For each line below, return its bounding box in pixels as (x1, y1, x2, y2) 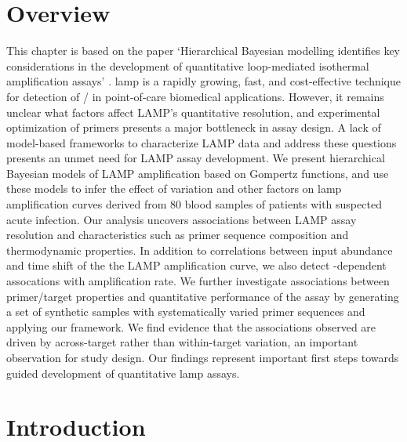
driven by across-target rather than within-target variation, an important (6, 334, 358, 350)
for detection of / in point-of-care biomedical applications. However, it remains (6, 88, 384, 104)
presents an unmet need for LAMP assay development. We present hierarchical (6, 150, 385, 166)
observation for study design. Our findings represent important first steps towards (6, 350, 399, 365)
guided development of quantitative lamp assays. (6, 364, 240, 381)
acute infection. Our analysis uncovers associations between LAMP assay (6, 211, 357, 227)
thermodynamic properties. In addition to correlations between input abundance (6, 241, 393, 258)
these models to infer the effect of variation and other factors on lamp (6, 180, 342, 197)
